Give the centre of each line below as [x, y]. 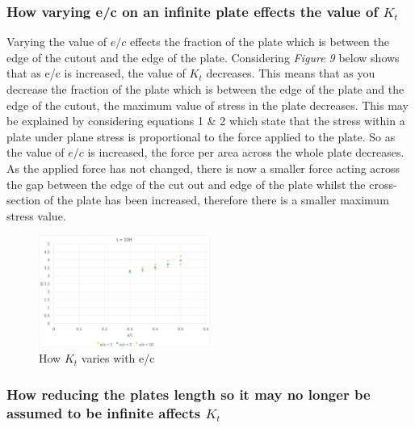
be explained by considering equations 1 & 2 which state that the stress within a [206, 121]
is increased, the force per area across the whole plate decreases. [246, 152]
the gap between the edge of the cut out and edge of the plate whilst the [186, 184]
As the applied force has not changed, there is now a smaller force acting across [203, 168]
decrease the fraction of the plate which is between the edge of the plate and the [205, 89]
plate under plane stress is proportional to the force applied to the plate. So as [201, 136]
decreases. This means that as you [291, 73]
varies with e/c [118, 358]
